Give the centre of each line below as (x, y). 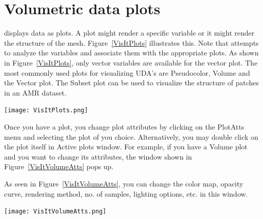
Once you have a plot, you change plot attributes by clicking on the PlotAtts (124, 126)
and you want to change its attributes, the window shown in (98, 156)
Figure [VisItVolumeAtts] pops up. (59, 166)
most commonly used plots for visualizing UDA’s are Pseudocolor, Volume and (127, 72)
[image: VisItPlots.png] (46, 111)
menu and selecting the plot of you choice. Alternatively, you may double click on (131, 136)
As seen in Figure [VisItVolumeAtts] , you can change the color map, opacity (124, 183)
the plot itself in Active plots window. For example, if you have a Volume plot (126, 147)
